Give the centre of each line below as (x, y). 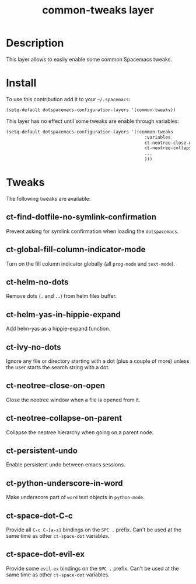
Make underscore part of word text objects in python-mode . (75, 497)
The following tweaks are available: (48, 198)
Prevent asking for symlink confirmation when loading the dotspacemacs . (92, 231)
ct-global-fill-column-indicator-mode (76, 250)
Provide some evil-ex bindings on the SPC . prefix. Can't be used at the (92, 568)
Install (21, 83)
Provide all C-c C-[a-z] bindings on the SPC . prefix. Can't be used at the (94, 530)
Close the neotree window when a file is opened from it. (73, 400)
